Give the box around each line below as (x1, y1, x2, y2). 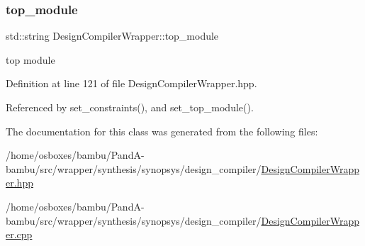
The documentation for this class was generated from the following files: (6, 123, 318, 138)
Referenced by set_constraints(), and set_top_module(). (6, 100, 254, 114)
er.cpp (6, 227, 33, 242)
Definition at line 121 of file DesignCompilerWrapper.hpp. (6, 76, 257, 91)
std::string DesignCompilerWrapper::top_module (6, 28, 219, 43)
